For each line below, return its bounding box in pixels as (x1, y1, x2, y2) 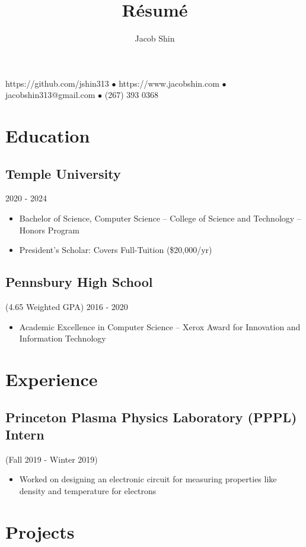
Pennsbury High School (5, 273, 153, 291)
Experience (5, 367, 98, 391)
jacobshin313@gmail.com (5, 88, 95, 101)
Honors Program (19, 223, 79, 236)
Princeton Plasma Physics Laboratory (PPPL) (5, 407, 297, 426)
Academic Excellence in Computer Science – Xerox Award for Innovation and (19, 320, 301, 333)
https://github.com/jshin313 (5, 77, 109, 89)
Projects (5, 519, 75, 543)
